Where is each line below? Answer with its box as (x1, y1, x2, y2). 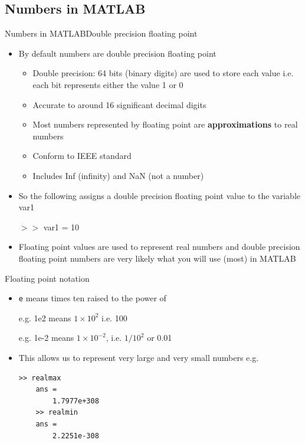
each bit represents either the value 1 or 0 (32, 78, 183, 90)
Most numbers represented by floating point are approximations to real (32, 118, 298, 131)
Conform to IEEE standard (32, 149, 132, 162)
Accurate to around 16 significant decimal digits (32, 98, 206, 110)
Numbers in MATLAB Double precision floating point (5, 27, 198, 40)
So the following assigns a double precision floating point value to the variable (18, 189, 300, 201)
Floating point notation (5, 272, 90, 284)
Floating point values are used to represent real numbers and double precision (18, 240, 300, 253)
